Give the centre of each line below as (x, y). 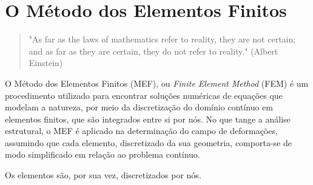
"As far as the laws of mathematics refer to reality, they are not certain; (162, 39)
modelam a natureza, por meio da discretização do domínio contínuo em (139, 107)
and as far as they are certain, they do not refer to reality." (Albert (153, 51)
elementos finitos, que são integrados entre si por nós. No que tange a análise (148, 119)
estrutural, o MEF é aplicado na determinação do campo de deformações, (141, 131)
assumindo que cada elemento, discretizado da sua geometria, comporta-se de (148, 142)
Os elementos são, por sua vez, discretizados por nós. (103, 175)
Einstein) (46, 63)
